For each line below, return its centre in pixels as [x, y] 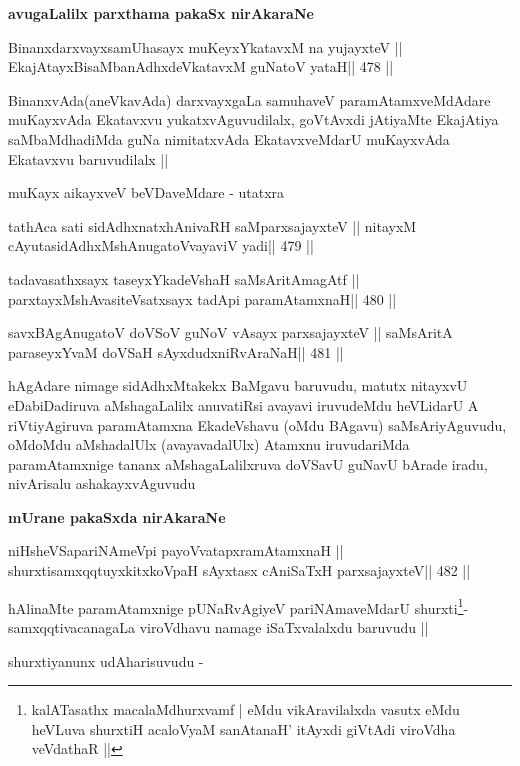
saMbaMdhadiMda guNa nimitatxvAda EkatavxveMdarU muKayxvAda [229, 138]
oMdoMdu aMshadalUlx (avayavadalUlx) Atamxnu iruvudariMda [209, 444]
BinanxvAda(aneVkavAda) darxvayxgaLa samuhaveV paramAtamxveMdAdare [249, 99]
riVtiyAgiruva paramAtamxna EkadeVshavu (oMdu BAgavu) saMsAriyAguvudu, [257, 424]
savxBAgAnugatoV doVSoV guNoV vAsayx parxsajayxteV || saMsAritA [230, 332]
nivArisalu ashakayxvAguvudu [102, 483]
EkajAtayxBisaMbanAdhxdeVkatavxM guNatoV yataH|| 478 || [201, 66]
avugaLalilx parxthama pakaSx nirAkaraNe [161, 13]
